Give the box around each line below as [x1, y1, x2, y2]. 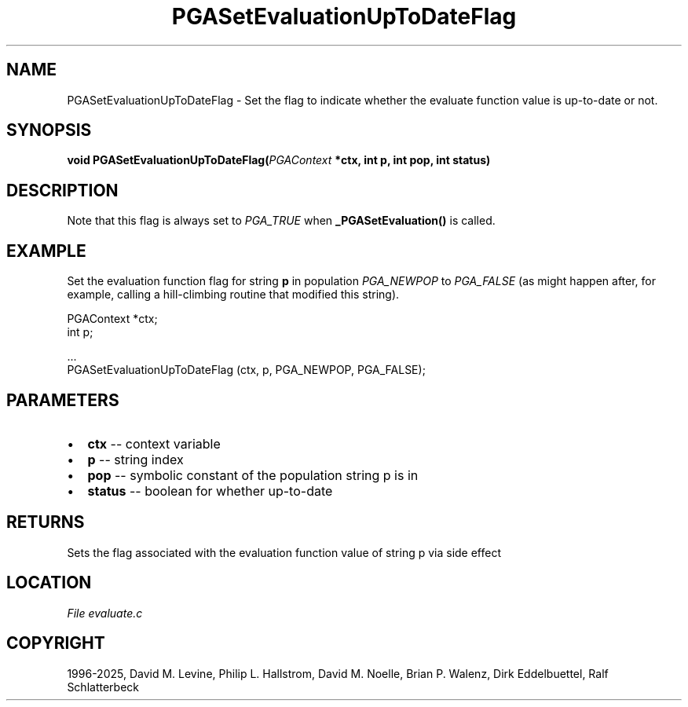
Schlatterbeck [67, 680, 139, 694]
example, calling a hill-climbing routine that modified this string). [67, 288, 400, 302]
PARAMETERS [6, 390, 119, 410]
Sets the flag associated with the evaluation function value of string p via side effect [67, 545, 502, 559]
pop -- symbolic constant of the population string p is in [87, 467, 419, 483]
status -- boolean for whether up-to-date [87, 482, 333, 499]
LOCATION [6, 573, 92, 593]
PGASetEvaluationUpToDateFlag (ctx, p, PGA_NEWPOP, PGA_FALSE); [67, 363, 426, 377]
